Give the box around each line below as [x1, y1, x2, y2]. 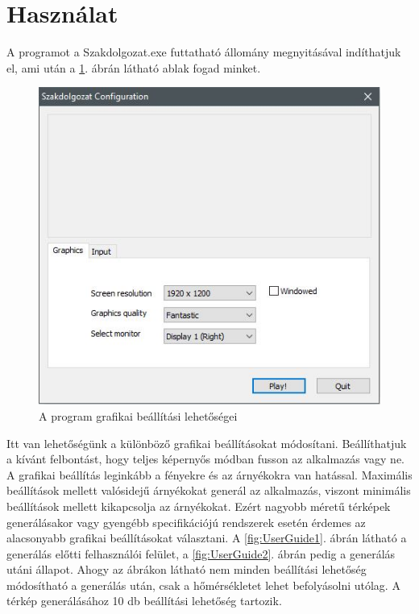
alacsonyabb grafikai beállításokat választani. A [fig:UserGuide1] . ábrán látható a [6, 529, 407, 546]
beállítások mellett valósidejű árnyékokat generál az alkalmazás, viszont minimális [6, 482, 411, 499]
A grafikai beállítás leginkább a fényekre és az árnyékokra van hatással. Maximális [6, 466, 413, 483]
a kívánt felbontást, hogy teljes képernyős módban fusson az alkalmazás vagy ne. [6, 450, 404, 467]
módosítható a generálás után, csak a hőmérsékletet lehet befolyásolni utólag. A [6, 576, 400, 593]
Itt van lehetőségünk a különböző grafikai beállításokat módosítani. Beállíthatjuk [6, 434, 407, 451]
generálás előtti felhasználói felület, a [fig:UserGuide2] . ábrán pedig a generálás [6, 545, 396, 562]
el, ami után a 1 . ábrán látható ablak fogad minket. [6, 59, 261, 76]
